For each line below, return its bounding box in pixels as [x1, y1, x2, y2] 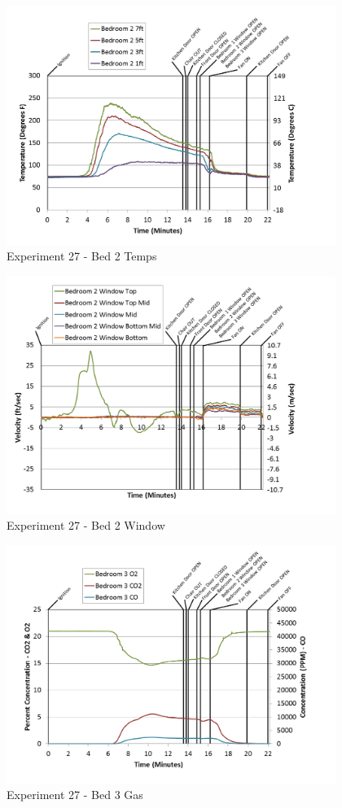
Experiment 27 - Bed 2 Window [7, 517, 165, 534]
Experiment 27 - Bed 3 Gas [7, 786, 143, 803]
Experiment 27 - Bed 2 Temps [7, 247, 157, 264]
